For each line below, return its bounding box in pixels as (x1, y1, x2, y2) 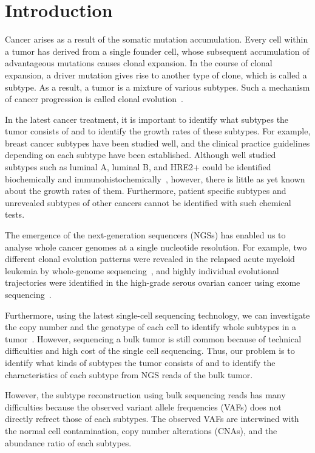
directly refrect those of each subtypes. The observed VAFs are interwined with (5, 412, 299, 425)
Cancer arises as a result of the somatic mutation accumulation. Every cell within (5, 33, 308, 46)
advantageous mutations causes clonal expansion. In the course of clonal (5, 57, 273, 69)
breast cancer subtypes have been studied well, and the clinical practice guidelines (5, 136, 310, 149)
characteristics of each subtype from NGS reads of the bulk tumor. (5, 368, 253, 381)
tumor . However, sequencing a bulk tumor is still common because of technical (5, 332, 302, 345)
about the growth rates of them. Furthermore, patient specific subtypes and (5, 184, 286, 197)
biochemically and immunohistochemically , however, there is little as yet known (5, 172, 305, 185)
